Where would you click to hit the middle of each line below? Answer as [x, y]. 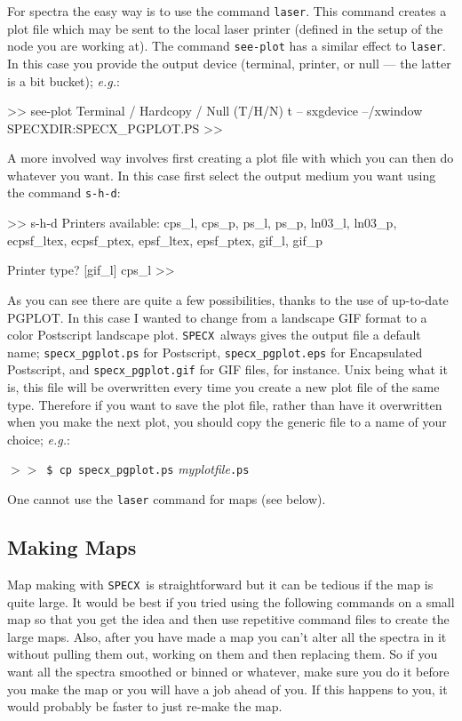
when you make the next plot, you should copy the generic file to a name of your [227, 422]
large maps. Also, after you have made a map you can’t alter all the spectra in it [227, 636]
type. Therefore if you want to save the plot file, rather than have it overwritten [225, 404]
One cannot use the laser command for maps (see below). [167, 499]
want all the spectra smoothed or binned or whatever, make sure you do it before [228, 671]
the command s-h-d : [64, 192]
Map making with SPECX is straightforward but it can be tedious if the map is [220, 584]
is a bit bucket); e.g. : [64, 80]
